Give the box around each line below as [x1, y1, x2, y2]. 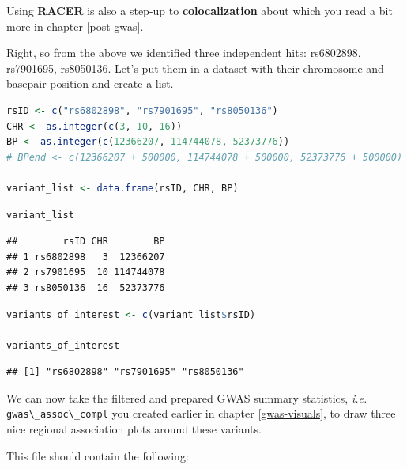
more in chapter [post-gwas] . [6, 17, 144, 34]
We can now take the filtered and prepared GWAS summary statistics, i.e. [6, 389, 367, 406]
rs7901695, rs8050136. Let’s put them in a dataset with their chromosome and [6, 59, 384, 76]
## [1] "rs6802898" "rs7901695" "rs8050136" [6, 366, 244, 378]
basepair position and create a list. [6, 75, 174, 92]
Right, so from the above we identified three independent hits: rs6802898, [6, 44, 361, 61]
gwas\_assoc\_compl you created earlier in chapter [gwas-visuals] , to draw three [6, 405, 396, 422]
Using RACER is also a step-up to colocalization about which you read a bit [6, 2, 393, 18]
